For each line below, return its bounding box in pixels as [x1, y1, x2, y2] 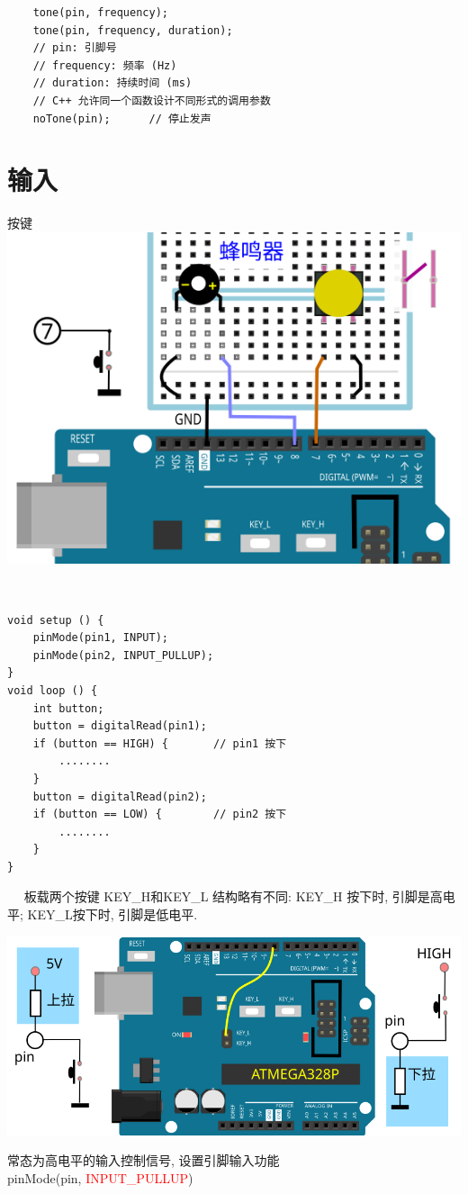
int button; [32, 701, 104, 715]
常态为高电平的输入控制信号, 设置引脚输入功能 [7, 1151, 280, 1170]
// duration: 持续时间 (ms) [32, 77, 193, 90]
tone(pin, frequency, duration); [32, 23, 233, 37]
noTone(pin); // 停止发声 [32, 112, 211, 125]
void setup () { [7, 613, 104, 627]
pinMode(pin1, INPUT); [32, 631, 168, 645]
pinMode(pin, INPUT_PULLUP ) [7, 1168, 193, 1187]
